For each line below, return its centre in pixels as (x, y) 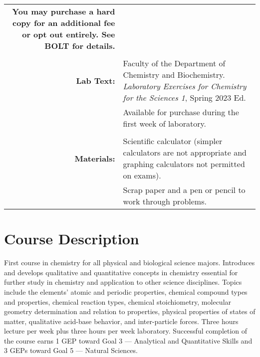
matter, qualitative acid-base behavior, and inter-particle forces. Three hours (121, 321)
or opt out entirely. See (69, 34)
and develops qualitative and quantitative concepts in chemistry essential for (121, 272)
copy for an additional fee (64, 23)
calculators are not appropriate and (185, 152)
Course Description (72, 239)
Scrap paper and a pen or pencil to (184, 190)
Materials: (95, 158)
